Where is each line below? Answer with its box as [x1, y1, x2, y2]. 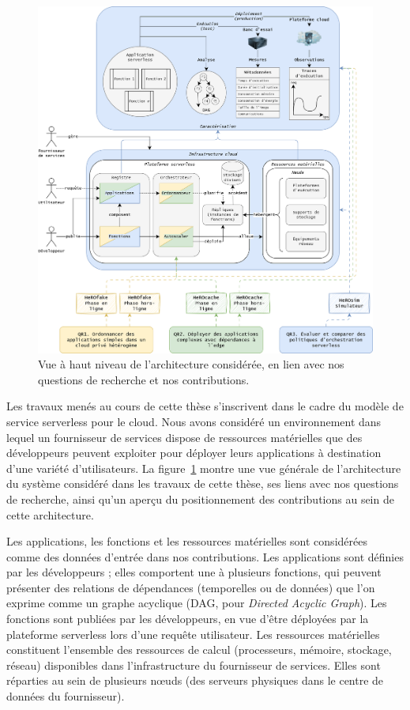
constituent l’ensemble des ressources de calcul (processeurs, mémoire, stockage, [6, 641, 392, 658]
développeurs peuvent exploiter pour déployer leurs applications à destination [6, 444, 382, 461]
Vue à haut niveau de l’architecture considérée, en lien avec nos [38, 356, 344, 372]
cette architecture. [6, 506, 94, 523]
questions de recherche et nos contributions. [38, 371, 250, 387]
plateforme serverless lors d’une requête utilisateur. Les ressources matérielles [6, 625, 380, 642]
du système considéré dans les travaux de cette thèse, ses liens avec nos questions [6, 475, 399, 492]
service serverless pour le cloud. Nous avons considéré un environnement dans [6, 413, 382, 429]
